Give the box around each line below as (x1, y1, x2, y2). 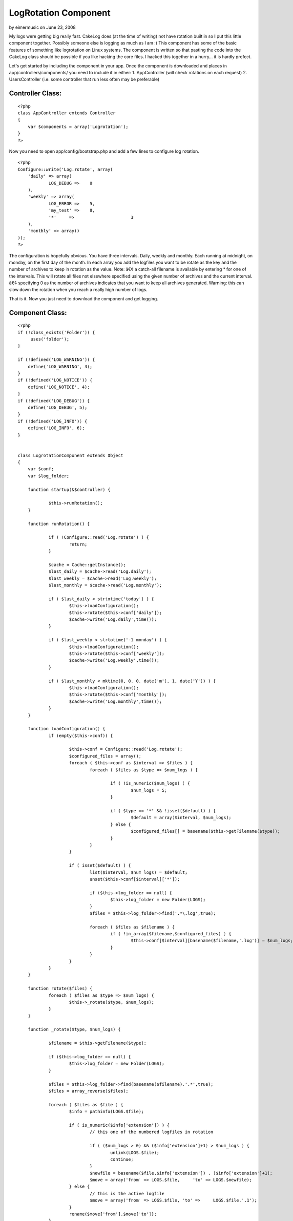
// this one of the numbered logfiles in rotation (89, 1129, 213, 1135)
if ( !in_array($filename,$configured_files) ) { (110, 931, 231, 937)
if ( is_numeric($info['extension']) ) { (69, 1122, 170, 1128)
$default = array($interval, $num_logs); (130, 815, 231, 821)
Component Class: (9, 308, 67, 317)
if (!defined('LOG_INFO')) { (18, 418, 87, 424)
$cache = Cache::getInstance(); (48, 562, 126, 568)
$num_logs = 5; (130, 787, 167, 793)
